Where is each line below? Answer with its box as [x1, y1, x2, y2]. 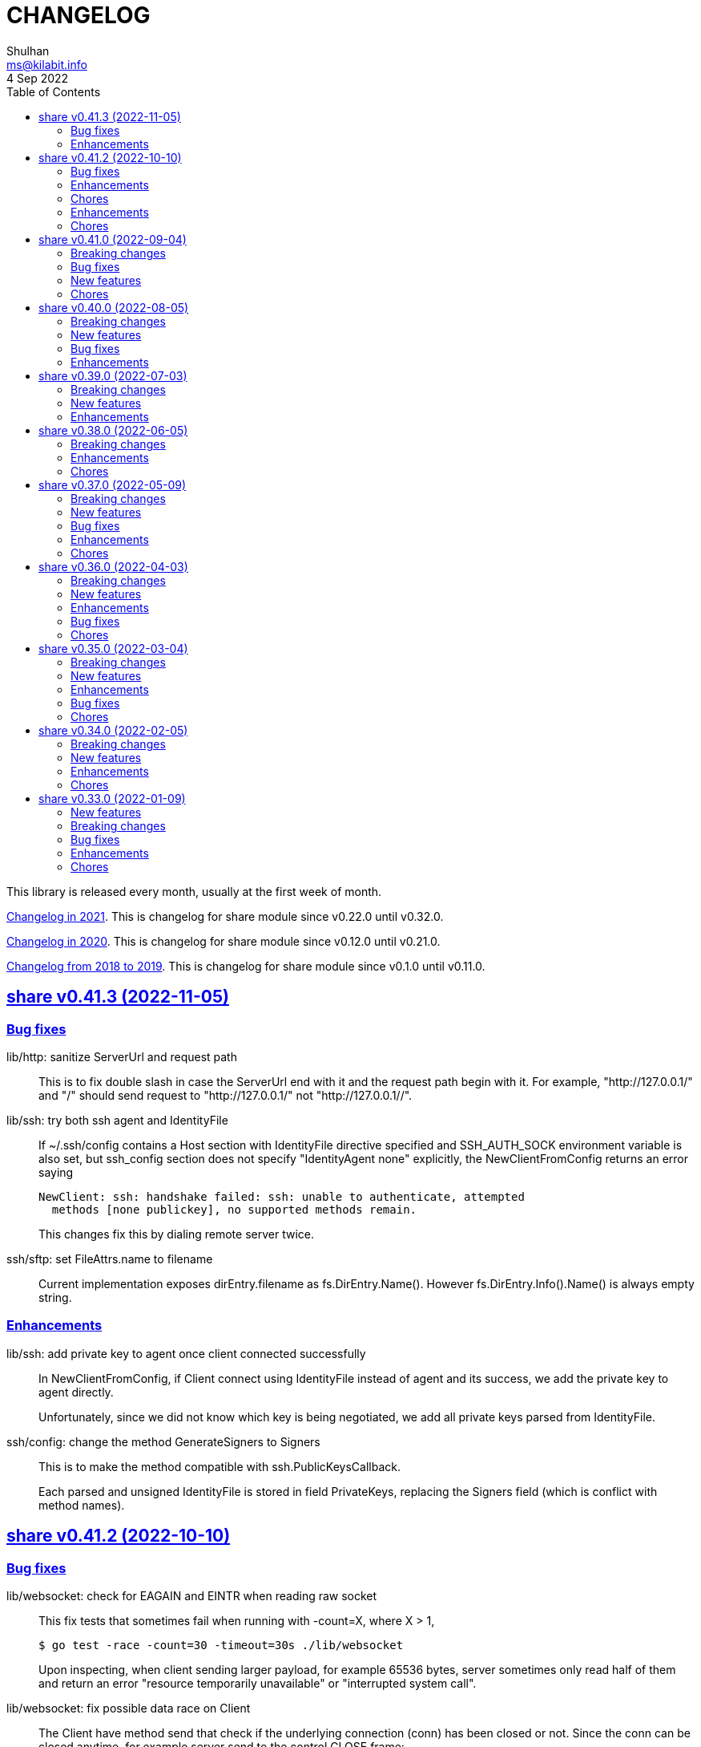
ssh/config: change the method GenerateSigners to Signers [6, 1434, 320, 1449]
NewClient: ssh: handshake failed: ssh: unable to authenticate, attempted [38, 1190, 525, 1203]
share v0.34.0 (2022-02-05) [38, 723, 188, 737]
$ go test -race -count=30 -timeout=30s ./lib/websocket [38, 1638, 404, 1652]
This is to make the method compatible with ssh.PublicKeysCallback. [38, 1459, 401, 1473]
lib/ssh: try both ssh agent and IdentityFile [6, 1113, 228, 1127]
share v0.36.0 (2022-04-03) [38, 559, 188, 574]
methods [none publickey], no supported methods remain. [51, 1202, 417, 1216]
